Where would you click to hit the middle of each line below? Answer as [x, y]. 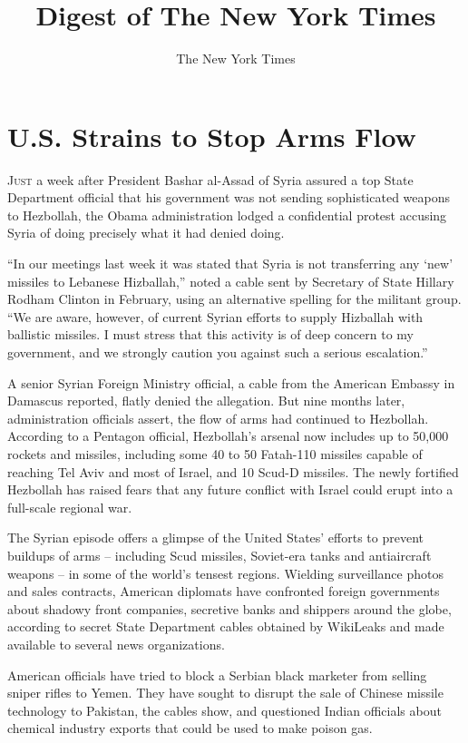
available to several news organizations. [116, 644]
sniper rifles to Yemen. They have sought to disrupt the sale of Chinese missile [225, 693]
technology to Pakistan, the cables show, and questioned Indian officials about [224, 710]
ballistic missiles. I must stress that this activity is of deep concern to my [210, 334]
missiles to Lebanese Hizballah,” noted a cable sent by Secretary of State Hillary [231, 281]
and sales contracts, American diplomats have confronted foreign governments [224, 591]
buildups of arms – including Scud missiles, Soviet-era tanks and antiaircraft [219, 555]
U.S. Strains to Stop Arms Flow [212, 136]
